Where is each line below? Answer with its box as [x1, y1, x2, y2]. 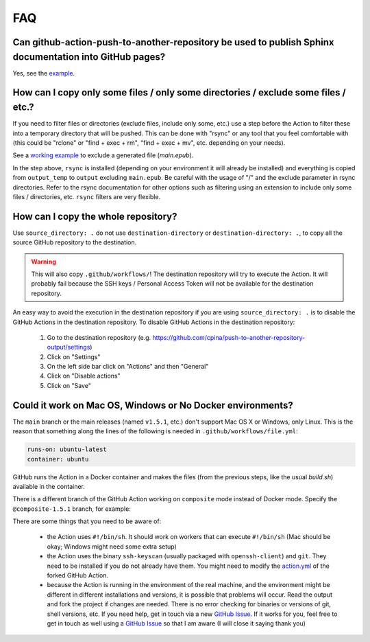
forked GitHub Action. [47, 571, 109, 580]
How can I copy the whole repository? [12, 210, 177, 222]
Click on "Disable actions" [47, 371, 121, 380]
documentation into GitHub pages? [12, 51, 166, 62]
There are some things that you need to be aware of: [12, 517, 162, 525]
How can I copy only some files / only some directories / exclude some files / [12, 87, 346, 99]
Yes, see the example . [12, 69, 75, 77]
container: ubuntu [27, 455, 89, 463]
